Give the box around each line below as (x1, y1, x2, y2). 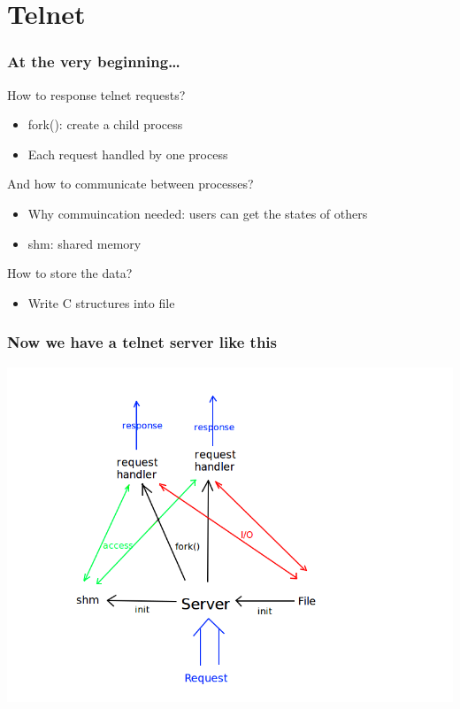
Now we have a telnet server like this (7, 331, 278, 353)
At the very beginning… (7, 50, 180, 73)
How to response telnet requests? (7, 85, 186, 104)
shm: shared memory (27, 234, 142, 252)
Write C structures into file (27, 293, 175, 312)
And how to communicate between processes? (7, 174, 254, 193)
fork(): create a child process (27, 115, 183, 134)
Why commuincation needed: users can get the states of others (27, 204, 368, 222)
